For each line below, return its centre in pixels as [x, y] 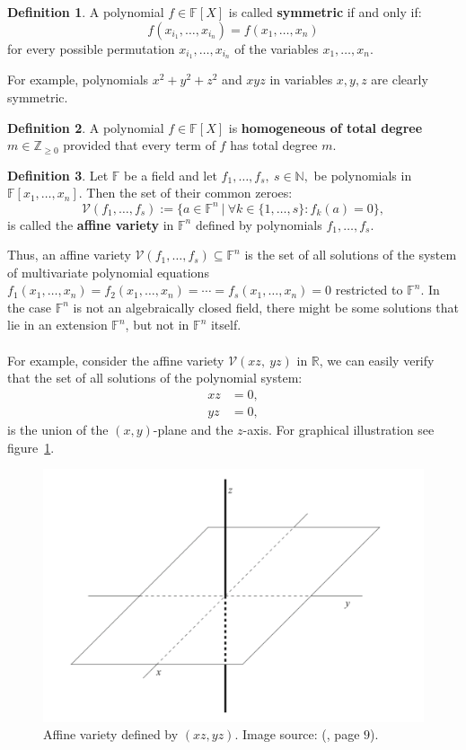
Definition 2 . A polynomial [86, 127]
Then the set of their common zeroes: [189, 193]
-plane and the [193, 429]
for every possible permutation [91, 48]
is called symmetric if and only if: [325, 12]
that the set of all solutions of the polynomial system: [155, 378]
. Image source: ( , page [297, 734]
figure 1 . [31, 447]
